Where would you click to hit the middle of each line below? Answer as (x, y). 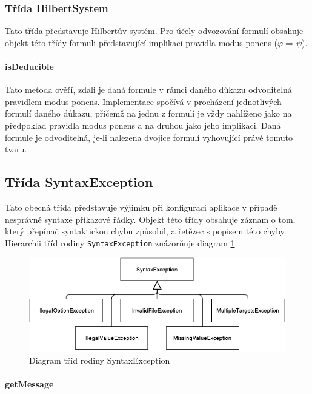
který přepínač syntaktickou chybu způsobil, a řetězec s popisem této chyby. (146, 231)
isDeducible (29, 66)
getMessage (29, 383)
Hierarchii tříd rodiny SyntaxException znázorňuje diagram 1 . (121, 243)
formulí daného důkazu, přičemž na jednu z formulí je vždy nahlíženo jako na (148, 113)
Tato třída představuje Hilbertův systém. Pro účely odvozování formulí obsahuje (154, 31)
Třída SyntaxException (79, 182)
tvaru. (16, 149)
